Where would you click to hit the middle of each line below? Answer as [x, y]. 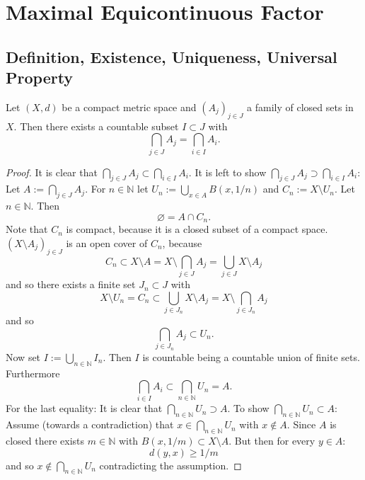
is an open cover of [107, 242]
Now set [23, 356]
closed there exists [45, 441]
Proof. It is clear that [52, 172]
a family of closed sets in [300, 107]
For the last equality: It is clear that [84, 408]
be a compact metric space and [129, 107]
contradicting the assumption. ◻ [170, 465]
